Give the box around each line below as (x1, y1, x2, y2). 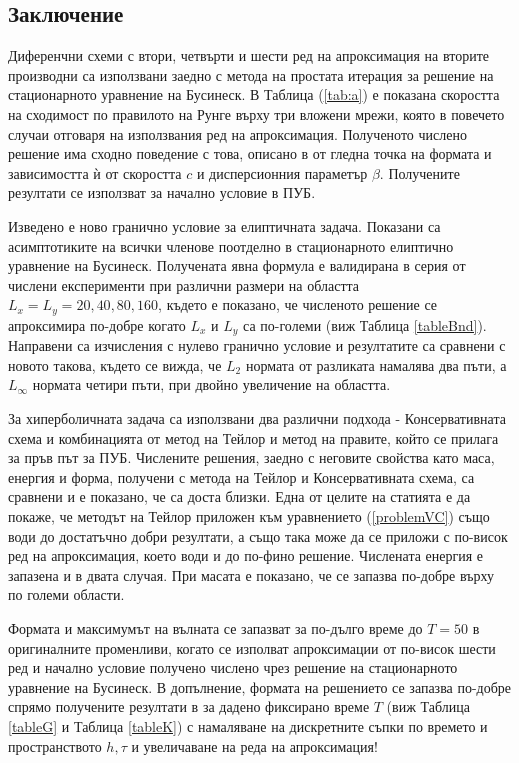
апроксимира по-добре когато (8, 314, 186, 335)
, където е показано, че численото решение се (158, 294, 438, 315)
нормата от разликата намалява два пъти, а (245, 354, 507, 375)
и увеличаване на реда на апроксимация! (131, 735, 378, 756)
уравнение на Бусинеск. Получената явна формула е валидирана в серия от (8, 255, 466, 276)
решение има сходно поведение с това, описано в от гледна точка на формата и (8, 143, 492, 164)
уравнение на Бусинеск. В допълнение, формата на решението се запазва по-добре (8, 676, 512, 697)
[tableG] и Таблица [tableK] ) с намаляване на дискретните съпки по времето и (8, 715, 488, 736)
